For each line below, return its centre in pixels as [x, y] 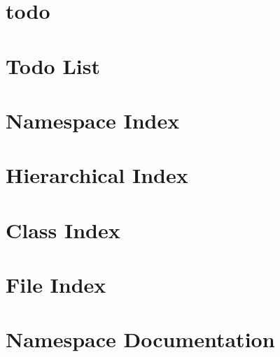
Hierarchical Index [97, 175]
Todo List [53, 65]
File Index [56, 285]
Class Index [63, 229]
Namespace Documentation [140, 339]
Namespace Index [93, 120]
